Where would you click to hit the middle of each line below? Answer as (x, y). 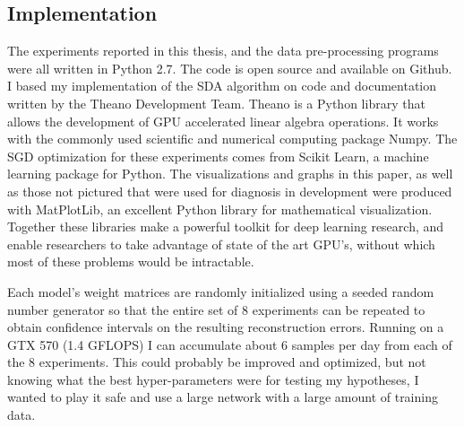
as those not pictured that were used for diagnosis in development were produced (230, 191)
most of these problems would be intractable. (131, 261)
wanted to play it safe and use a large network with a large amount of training (223, 397)
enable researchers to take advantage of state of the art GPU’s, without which (221, 244)
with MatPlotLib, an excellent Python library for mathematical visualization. (220, 209)
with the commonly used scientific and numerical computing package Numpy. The (232, 139)
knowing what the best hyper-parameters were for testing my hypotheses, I (213, 379)
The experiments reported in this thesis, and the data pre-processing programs (223, 51)
